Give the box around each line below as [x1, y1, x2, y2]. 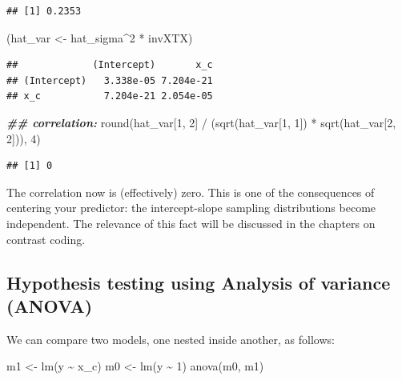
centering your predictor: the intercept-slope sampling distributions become [6, 199, 376, 216]
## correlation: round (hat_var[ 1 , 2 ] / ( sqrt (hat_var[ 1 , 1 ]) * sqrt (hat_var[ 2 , [6, 114, 396, 130]
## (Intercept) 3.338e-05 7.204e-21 [6, 74, 213, 86]
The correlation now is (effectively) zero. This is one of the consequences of [6, 183, 375, 200]
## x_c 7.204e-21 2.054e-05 [6, 90, 213, 102]
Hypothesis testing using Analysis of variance [6, 270, 391, 294]
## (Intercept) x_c [6, 59, 213, 71]
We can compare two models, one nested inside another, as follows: [6, 330, 335, 347]
